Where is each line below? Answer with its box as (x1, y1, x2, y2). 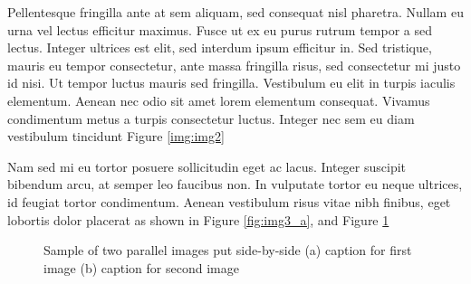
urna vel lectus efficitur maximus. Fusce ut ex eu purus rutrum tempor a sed (7, 20, 433, 39)
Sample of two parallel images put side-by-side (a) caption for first (43, 241, 412, 260)
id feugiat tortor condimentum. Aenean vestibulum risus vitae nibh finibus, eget (7, 192, 451, 211)
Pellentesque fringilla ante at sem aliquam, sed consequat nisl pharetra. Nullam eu (7, 3, 464, 21)
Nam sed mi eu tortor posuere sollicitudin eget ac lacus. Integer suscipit (7, 156, 407, 175)
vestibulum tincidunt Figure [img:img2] (7, 127, 225, 146)
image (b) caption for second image (43, 258, 239, 277)
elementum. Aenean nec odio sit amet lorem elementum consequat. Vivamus (7, 90, 430, 109)
